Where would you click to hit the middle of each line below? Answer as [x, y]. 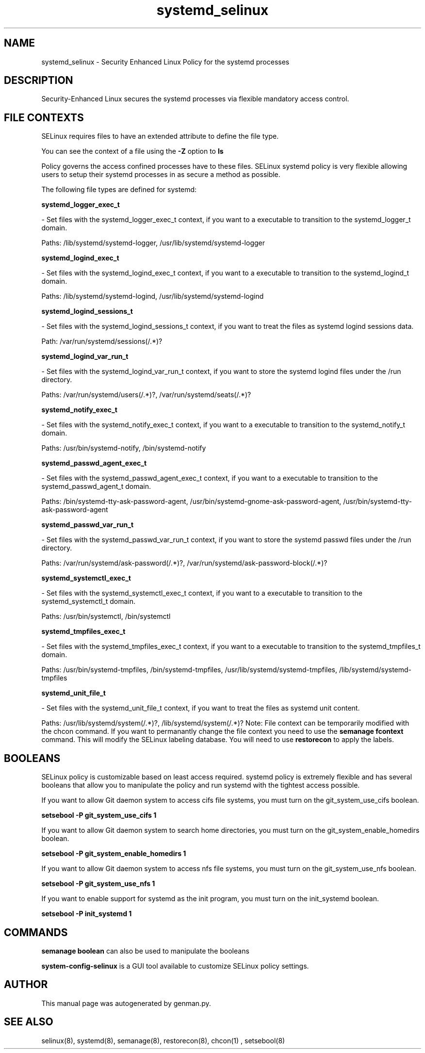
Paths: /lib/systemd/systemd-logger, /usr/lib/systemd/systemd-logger [153, 243]
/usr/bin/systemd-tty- [377, 502]
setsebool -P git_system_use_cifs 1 [99, 815]
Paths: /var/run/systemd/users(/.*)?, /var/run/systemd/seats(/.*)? [146, 395]
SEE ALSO [29, 1022]
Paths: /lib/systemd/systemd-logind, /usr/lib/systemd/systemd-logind [153, 296]
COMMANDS [36, 932]
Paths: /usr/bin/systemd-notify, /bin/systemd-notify [124, 448]
